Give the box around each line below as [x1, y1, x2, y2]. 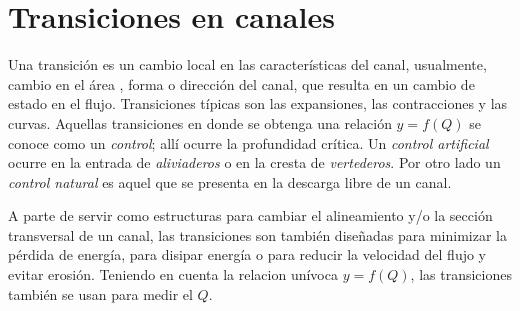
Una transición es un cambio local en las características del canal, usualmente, [8, 54, 487, 75]
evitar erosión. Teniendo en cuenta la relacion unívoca [8, 264, 338, 285]
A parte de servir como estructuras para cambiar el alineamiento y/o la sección [8, 205, 493, 226]
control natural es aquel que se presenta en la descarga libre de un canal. [8, 171, 452, 192]
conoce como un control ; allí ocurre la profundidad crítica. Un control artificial [8, 132, 489, 153]
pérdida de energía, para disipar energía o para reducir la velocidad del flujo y [8, 244, 486, 265]
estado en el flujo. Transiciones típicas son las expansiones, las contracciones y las [8, 93, 508, 114]
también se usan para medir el [8, 283, 193, 304]
